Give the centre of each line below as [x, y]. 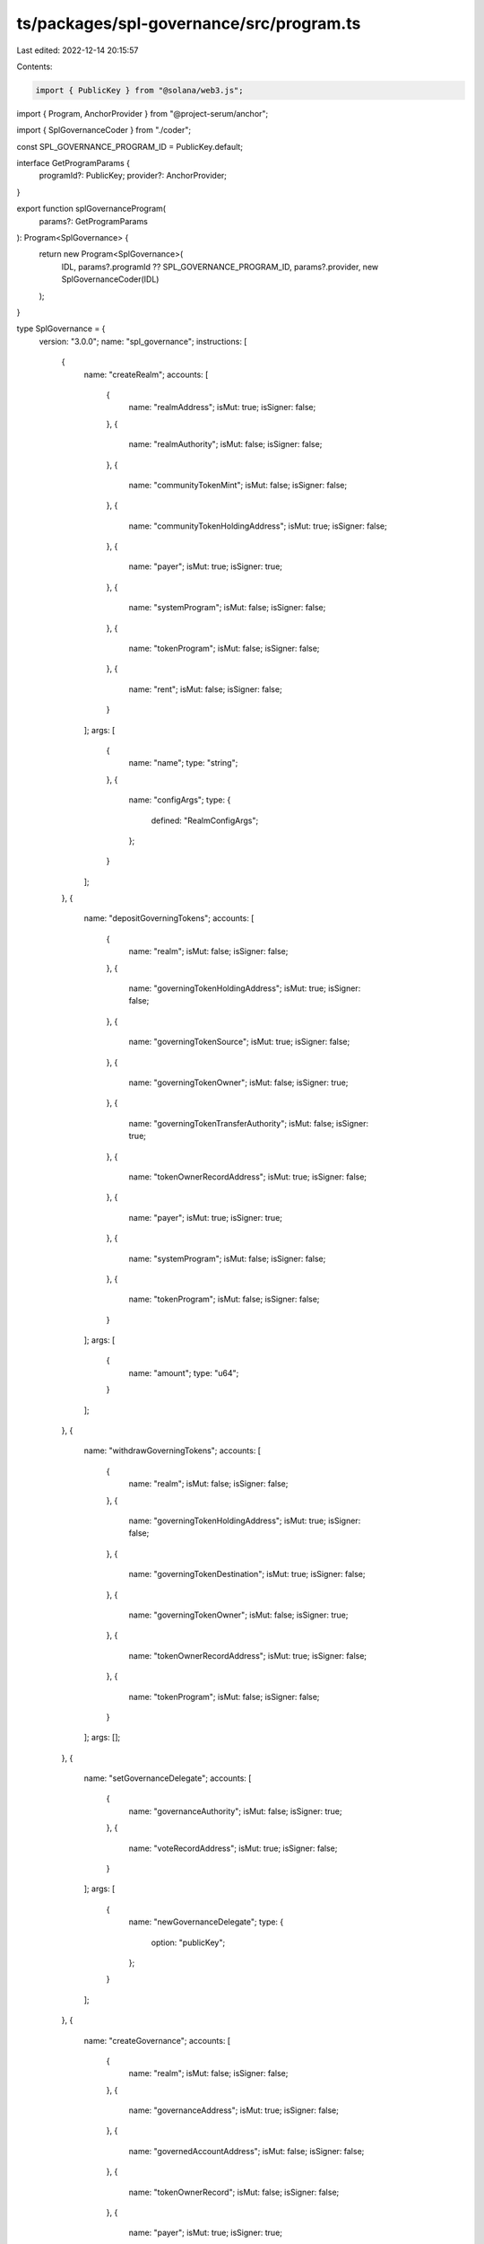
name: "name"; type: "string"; [183, 763]
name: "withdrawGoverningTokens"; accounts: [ [173, 1451]
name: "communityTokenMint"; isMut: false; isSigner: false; [238, 485]
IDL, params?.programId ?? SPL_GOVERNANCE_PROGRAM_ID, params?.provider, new [220, 267]
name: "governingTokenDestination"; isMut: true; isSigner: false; [247, 1574]
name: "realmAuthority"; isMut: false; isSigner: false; [225, 444]
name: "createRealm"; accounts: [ [146, 374]
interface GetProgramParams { [73, 163]
